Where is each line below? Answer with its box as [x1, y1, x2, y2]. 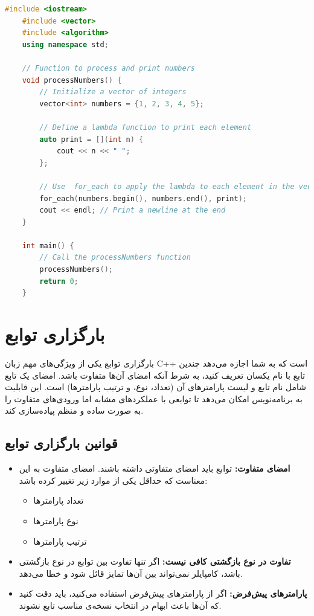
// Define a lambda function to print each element [39, 123, 252, 132]
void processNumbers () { [22, 75, 122, 85]
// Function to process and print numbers [22, 63, 195, 72]
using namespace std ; [22, 40, 109, 49]
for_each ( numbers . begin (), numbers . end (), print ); [39, 194, 247, 203]
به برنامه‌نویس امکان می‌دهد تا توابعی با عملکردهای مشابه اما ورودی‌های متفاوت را [5, 392, 303, 405]
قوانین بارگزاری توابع [5, 434, 118, 452]
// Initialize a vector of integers [39, 88, 187, 97]
